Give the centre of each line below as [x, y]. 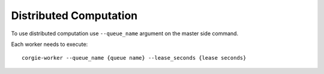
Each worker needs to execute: [49, 44]
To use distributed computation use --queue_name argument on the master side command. [125, 33]
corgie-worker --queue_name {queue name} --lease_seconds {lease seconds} [134, 58]
